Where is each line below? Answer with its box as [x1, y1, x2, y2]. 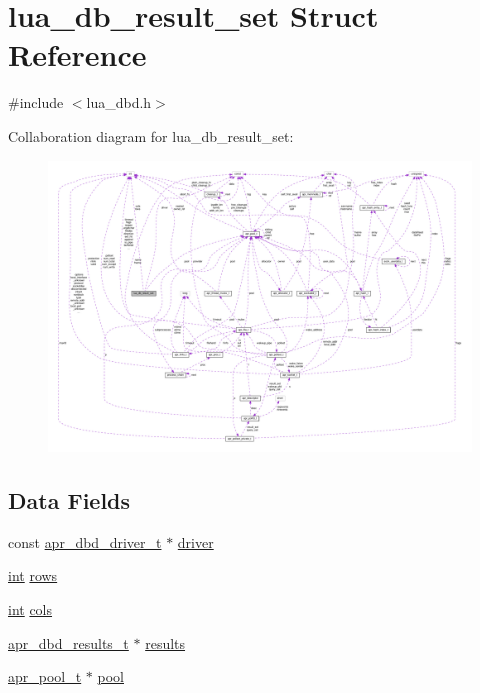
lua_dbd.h [86, 92, 152, 113]
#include [8, 92, 64, 113]
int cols [8, 598, 53, 619]
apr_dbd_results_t [8, 632, 129, 653]
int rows [8, 565, 58, 586]
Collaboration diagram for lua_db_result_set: [8, 125, 294, 146]
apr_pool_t [8, 666, 82, 687]
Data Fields [8, 484, 131, 515]
